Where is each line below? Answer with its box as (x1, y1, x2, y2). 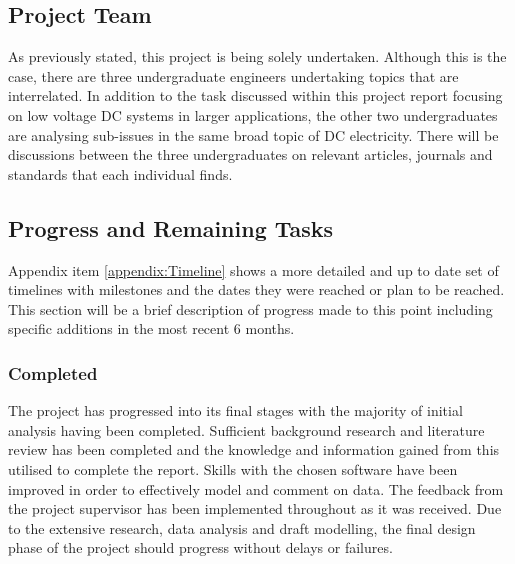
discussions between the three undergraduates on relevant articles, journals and (8, 144, 493, 165)
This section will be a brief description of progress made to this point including (8, 298, 493, 319)
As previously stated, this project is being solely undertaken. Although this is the (8, 46, 507, 67)
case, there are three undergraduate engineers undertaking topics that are (8, 65, 459, 86)
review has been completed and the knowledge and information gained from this (8, 439, 500, 460)
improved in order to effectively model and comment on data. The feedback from (8, 478, 504, 499)
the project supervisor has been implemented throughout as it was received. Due (8, 498, 502, 519)
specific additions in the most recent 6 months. (8, 318, 295, 339)
